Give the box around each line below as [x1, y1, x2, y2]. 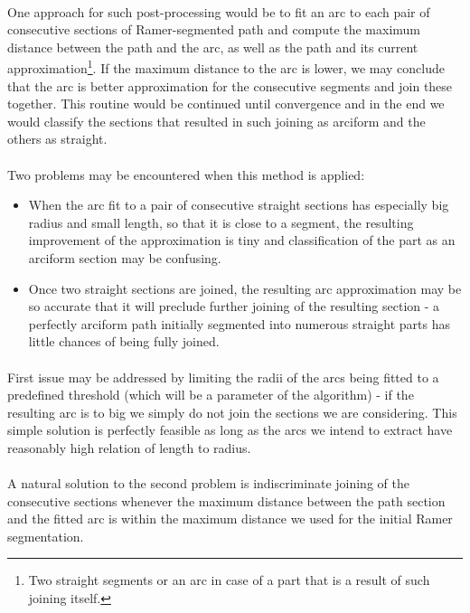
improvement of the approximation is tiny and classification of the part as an [28, 231, 456, 250]
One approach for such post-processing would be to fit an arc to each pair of [7, 2, 430, 21]
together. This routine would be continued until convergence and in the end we [7, 94, 445, 113]
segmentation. [7, 526, 84, 545]
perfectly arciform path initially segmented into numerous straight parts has [28, 314, 450, 333]
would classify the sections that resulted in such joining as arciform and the [7, 111, 426, 130]
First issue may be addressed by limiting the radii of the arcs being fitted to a [7, 367, 439, 386]
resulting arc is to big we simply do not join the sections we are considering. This [7, 402, 457, 421]
